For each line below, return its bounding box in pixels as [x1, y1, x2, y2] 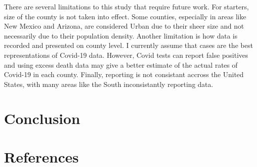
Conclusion [4, 108, 81, 128]
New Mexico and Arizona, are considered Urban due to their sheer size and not [4, 21, 244, 31]
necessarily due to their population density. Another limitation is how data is [4, 30, 238, 41]
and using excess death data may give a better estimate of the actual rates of [4, 59, 238, 70]
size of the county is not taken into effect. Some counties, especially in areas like [4, 11, 246, 21]
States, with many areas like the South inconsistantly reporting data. [4, 79, 214, 89]
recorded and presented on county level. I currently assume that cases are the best [4, 40, 253, 50]
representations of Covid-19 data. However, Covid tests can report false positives [4, 49, 248, 60]
